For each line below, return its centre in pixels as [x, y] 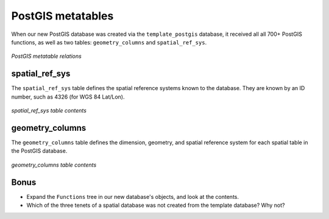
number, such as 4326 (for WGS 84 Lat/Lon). [68, 97]
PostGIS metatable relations [46, 56]
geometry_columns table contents [54, 165]
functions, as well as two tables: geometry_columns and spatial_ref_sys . [109, 42]
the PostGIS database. [39, 151]
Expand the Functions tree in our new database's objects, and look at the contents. [133, 196]
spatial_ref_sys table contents [49, 111]
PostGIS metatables [62, 16]
